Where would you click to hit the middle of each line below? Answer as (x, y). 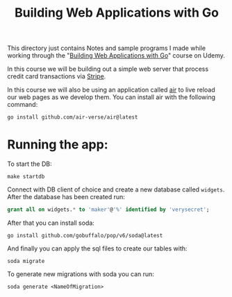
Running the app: (58, 145)
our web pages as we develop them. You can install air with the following (111, 97)
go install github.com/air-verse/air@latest (73, 117)
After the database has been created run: (66, 197)
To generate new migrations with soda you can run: (81, 274)
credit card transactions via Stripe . (57, 76)
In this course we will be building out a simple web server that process (108, 69)
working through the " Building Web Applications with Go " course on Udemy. (116, 56)
